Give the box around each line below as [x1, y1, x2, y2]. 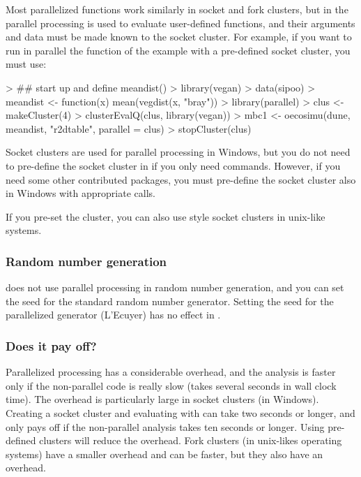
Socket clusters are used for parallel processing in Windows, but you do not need [6, 145, 351, 159]
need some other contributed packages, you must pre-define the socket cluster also [6, 172, 356, 186]
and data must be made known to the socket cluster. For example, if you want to [6, 29, 352, 44]
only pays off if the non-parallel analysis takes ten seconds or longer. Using [6, 419, 325, 434]
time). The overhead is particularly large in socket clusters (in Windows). [6, 392, 319, 406]
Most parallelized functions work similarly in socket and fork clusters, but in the [6, 2, 348, 16]
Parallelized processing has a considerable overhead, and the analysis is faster [6, 365, 336, 379]
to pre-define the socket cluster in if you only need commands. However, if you [6, 158, 341, 173]
